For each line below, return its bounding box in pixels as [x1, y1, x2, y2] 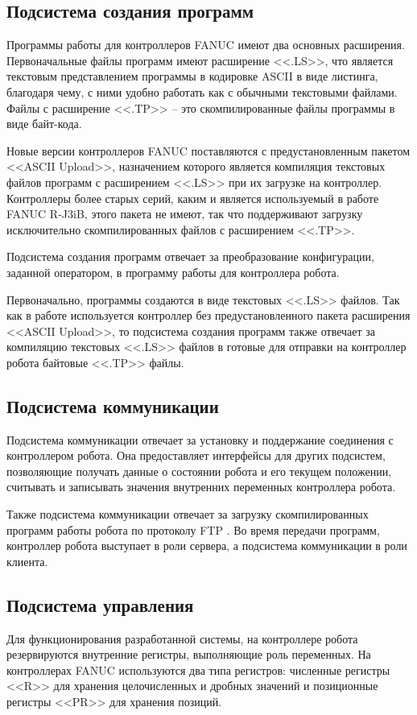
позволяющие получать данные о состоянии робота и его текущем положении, [6, 462, 392, 479]
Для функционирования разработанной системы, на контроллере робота [6, 630, 358, 647]
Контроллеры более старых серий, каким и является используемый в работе [6, 189, 379, 206]
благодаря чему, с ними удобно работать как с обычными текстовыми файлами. [6, 83, 398, 100]
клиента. [6, 552, 48, 569]
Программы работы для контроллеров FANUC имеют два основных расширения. [6, 36, 405, 53]
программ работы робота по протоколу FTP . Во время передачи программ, [6, 521, 380, 538]
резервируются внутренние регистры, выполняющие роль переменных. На [6, 646, 371, 663]
